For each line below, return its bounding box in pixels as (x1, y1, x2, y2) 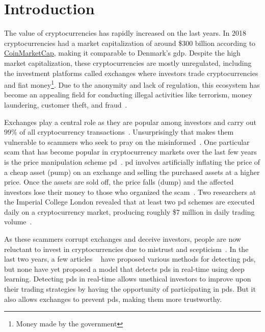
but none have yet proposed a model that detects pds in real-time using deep (4, 263, 245, 274)
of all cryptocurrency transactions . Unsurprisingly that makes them (19, 126, 234, 137)
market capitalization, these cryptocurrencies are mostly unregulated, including (4, 57, 252, 68)
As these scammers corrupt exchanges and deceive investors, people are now (4, 234, 241, 244)
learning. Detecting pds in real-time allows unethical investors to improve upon (4, 273, 251, 284)
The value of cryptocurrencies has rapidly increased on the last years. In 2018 (4, 28, 247, 38)
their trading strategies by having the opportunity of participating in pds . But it (4, 284, 256, 294)
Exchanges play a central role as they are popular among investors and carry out (4, 116, 257, 127)
